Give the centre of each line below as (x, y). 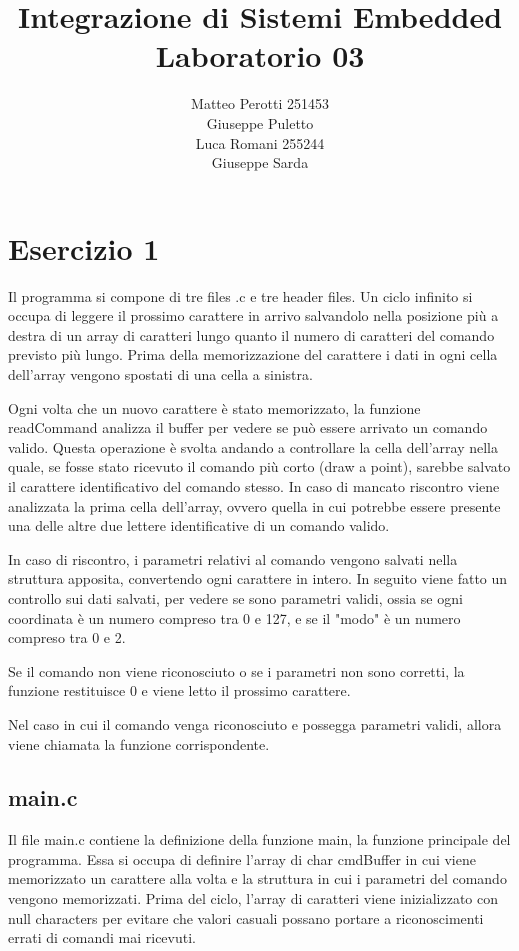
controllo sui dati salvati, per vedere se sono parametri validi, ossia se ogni (235, 597)
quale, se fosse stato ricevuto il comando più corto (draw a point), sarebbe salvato (259, 466)
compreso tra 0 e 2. (67, 637)
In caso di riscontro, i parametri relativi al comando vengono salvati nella (233, 558)
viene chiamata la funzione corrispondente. (139, 743)
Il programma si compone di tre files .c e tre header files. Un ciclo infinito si (240, 295)
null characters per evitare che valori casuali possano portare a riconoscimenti (246, 917)
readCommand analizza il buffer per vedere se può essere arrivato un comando (248, 427)
